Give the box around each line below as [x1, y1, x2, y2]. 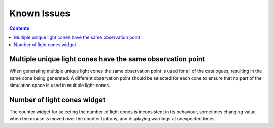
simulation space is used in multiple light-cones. [9, 82, 110, 89]
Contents [9, 25, 30, 31]
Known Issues [9, 8, 71, 19]
